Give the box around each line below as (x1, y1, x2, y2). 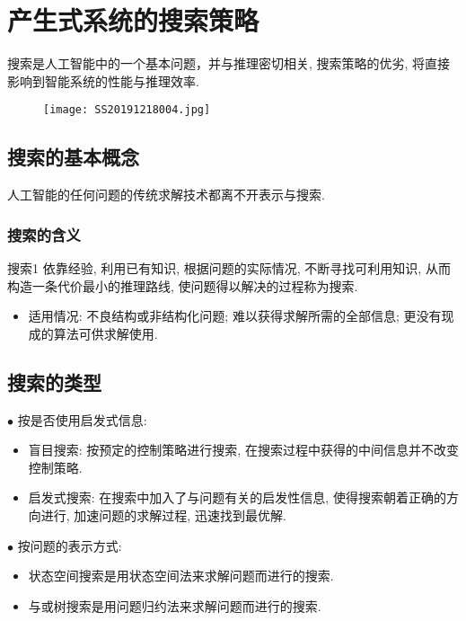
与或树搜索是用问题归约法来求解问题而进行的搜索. (28, 596, 321, 615)
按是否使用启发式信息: (17, 410, 147, 429)
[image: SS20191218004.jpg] (43, 103, 211, 117)
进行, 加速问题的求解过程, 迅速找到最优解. (40, 505, 286, 524)
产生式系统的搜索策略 (7, 2, 259, 39)
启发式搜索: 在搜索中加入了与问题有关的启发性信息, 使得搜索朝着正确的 (28, 488, 446, 507)
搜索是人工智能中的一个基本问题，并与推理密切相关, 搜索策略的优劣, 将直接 (7, 54, 451, 73)
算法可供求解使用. (53, 324, 158, 342)
